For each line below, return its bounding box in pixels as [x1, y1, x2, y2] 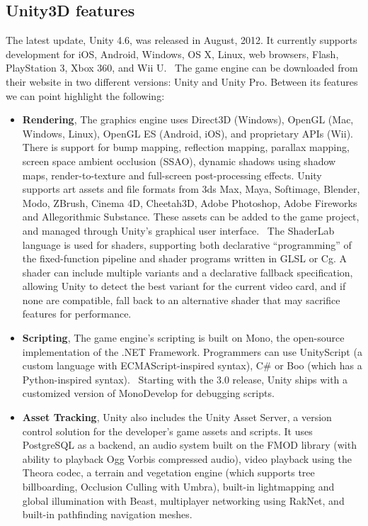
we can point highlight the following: [6, 88, 165, 103]
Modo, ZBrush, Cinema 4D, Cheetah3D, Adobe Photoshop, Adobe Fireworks [22, 195, 357, 210]
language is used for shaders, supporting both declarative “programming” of [22, 237, 352, 252]
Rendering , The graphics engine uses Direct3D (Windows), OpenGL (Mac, [22, 112, 354, 127]
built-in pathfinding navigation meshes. [22, 507, 192, 522]
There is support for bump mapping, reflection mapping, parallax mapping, [22, 140, 350, 155]
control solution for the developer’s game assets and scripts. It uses [22, 423, 313, 438]
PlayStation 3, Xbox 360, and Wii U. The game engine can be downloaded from [6, 60, 358, 75]
